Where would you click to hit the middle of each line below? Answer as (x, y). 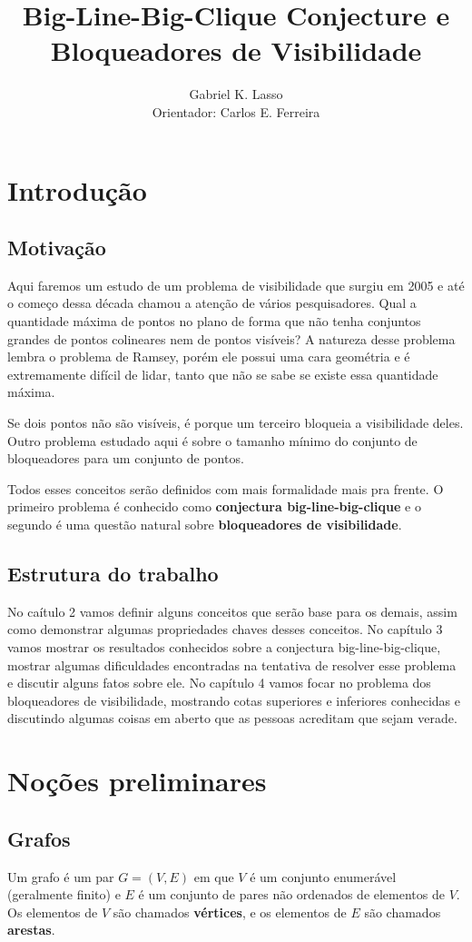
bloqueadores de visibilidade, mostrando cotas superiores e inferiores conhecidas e (234, 700)
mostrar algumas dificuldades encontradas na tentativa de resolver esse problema (232, 664)
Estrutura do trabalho (113, 573)
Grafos (39, 838)
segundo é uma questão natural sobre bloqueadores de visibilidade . (205, 525)
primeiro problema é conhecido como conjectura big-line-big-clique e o (214, 506)
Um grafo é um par (61, 876)
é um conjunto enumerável (323, 876)
